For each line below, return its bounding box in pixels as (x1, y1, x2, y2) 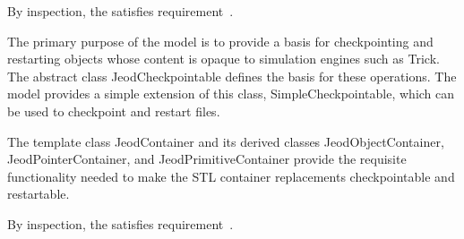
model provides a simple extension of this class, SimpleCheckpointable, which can (7, 84, 455, 103)
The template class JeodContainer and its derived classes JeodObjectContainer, (7, 132, 444, 150)
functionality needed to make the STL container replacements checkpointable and (7, 166, 455, 185)
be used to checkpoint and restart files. (7, 101, 220, 120)
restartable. (7, 184, 70, 203)
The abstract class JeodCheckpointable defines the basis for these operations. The (7, 66, 457, 85)
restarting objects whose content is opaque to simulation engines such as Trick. (7, 49, 440, 68)
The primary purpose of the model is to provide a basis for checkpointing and (7, 31, 434, 50)
